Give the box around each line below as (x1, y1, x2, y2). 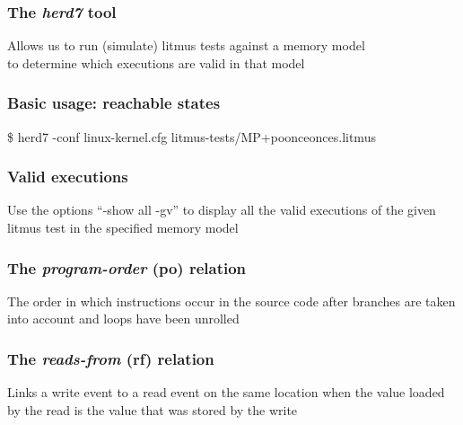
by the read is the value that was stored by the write (7, 400, 298, 419)
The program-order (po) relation (7, 256, 247, 279)
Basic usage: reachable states (7, 92, 221, 114)
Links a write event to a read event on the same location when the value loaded (7, 383, 445, 402)
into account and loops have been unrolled (7, 309, 240, 328)
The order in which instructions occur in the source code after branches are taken (7, 291, 456, 310)
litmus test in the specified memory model (7, 218, 239, 237)
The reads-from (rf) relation (7, 347, 214, 369)
